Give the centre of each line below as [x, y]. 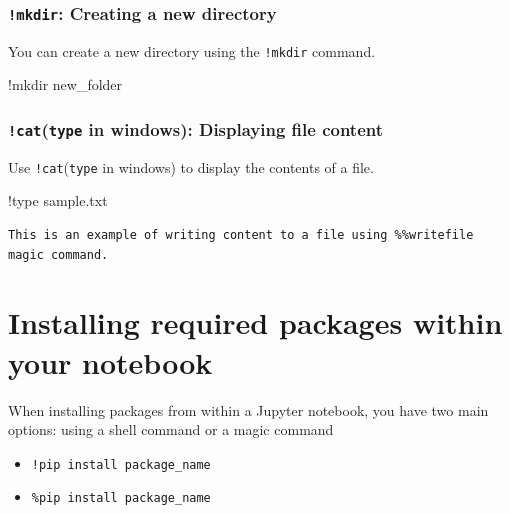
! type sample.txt [58, 200]
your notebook [110, 361]
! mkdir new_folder [65, 84]
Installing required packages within [255, 322]
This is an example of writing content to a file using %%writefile [241, 235]
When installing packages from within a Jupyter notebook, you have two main [248, 409]
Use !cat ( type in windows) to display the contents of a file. [191, 166]
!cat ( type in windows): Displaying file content [196, 128]
